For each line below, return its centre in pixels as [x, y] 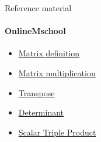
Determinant [41, 112]
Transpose [36, 92]
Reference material [38, 8]
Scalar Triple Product [57, 132]
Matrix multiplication [57, 72]
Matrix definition [49, 53]
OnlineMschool [35, 31]
